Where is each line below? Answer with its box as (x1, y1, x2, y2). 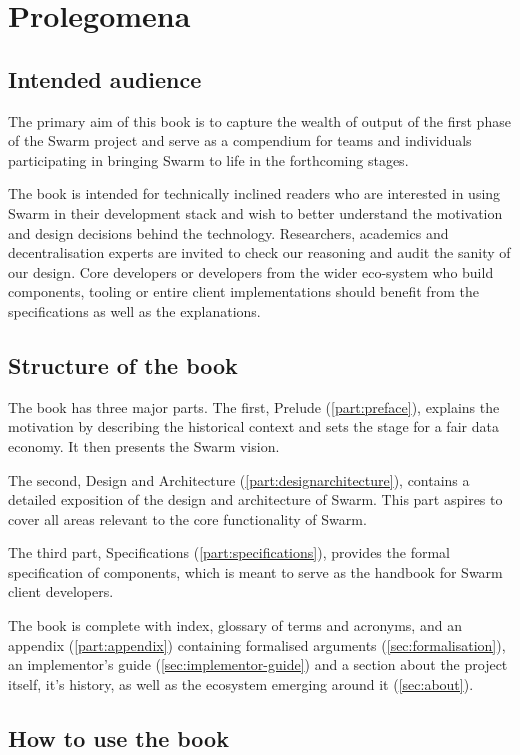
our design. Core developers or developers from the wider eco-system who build (8, 261, 494, 282)
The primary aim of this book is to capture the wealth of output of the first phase (8, 110, 511, 131)
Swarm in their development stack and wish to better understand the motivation (8, 202, 503, 223)
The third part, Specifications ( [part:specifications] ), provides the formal (8, 542, 450, 563)
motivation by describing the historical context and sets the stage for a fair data (8, 416, 499, 437)
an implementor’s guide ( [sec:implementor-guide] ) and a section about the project (8, 654, 508, 675)
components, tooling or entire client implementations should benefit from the (8, 281, 479, 302)
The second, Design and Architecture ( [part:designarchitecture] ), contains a (8, 469, 470, 490)
